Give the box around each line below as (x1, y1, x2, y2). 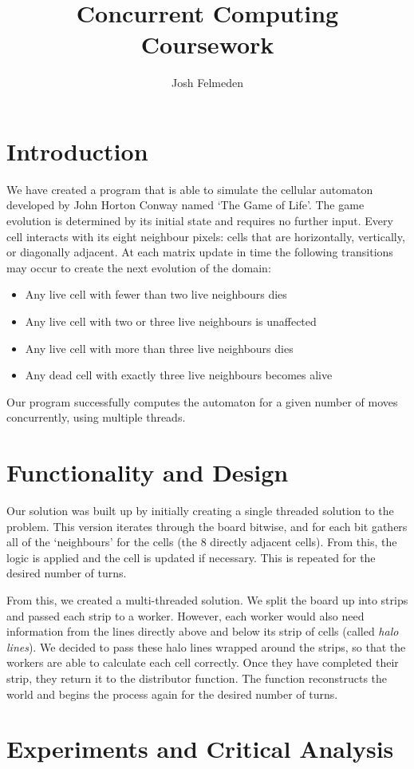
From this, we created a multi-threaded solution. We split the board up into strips (6, 592, 408, 608)
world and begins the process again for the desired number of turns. (6, 685, 338, 702)
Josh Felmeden (172, 74, 243, 91)
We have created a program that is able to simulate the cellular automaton (6, 180, 373, 197)
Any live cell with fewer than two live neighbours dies (25, 286, 287, 303)
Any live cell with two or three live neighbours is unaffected (25, 313, 317, 329)
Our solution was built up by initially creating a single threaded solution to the (6, 502, 394, 519)
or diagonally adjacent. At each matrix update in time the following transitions (6, 244, 393, 260)
